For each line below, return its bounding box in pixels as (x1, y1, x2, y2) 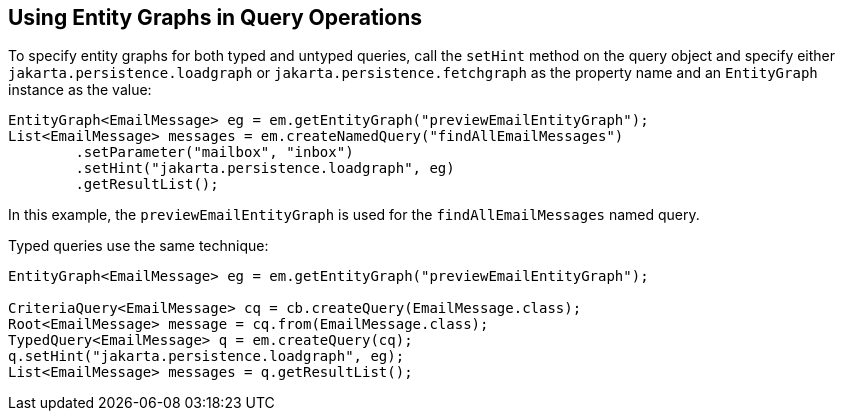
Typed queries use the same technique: (8, 237, 269, 255)
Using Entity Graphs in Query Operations (8, 5, 422, 30)
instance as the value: (8, 81, 152, 99)
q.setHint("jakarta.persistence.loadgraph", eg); (8, 348, 405, 365)
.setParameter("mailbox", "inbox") (75, 144, 354, 161)
